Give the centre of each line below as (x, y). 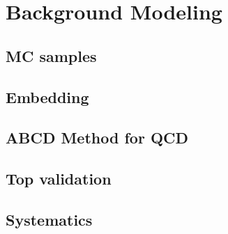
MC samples (51, 55)
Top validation (59, 179)
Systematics (49, 219)
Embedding (47, 96)
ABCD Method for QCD (97, 138)
